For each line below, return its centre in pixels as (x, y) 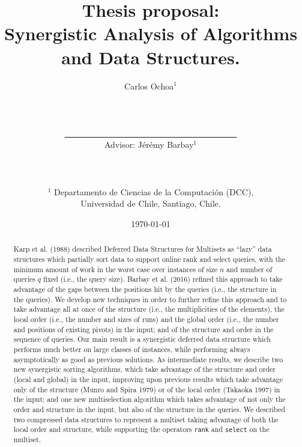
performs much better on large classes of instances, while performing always (132, 349)
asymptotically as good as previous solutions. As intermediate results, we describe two (148, 359)
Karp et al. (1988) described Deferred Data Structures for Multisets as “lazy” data (143, 249)
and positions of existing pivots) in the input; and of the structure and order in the (143, 329)
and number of (249, 269)
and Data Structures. (151, 57)
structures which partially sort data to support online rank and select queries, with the (149, 259)
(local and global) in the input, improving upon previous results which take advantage (148, 379)
